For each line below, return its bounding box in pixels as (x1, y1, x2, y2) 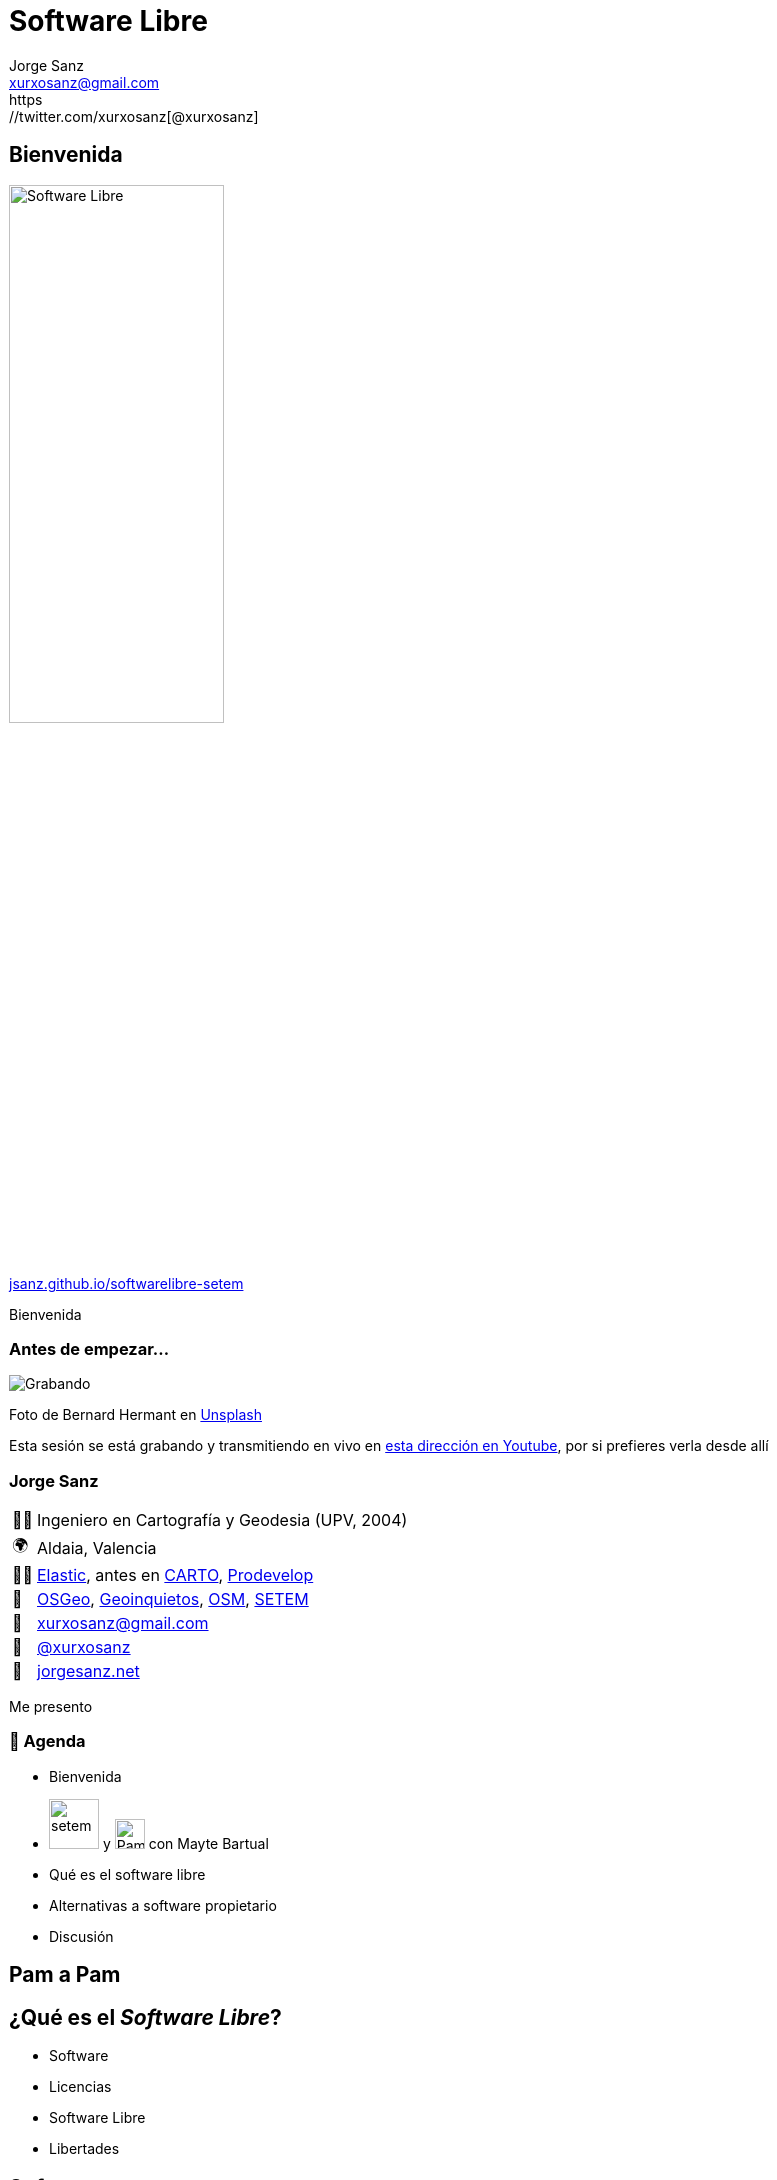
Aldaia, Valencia (37, 1537, 157, 1558)
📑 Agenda (9, 1731, 86, 1752)
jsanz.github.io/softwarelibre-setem (9, 1274, 244, 1292)
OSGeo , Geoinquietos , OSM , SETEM (37, 1589, 309, 1610)
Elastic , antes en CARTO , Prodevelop (37, 1565, 314, 1586)
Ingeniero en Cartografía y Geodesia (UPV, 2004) (37, 1510, 408, 1531)
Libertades (49, 2140, 120, 2158)
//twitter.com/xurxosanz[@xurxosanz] (9, 107, 259, 125)
